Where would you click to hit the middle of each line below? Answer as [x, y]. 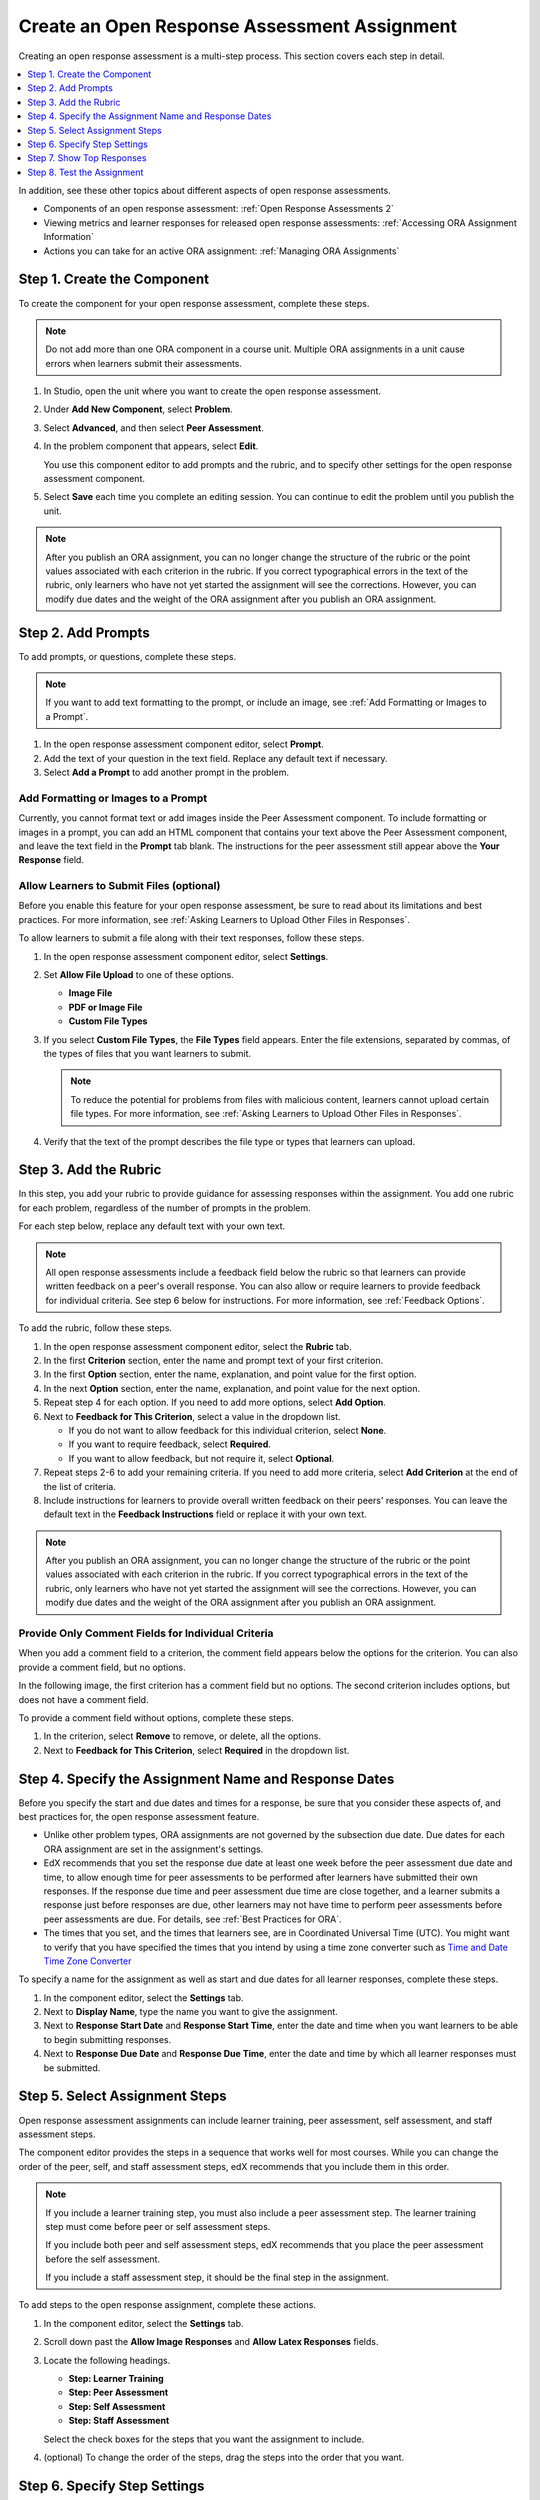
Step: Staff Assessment [119, 2421]
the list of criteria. [80, 1486]
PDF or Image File [105, 1007]
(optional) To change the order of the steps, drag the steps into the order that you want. [224, 2457]
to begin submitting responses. [107, 2039]
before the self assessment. [102, 2259]
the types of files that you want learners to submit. [147, 1053]
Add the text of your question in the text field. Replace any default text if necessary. [216, 758]
